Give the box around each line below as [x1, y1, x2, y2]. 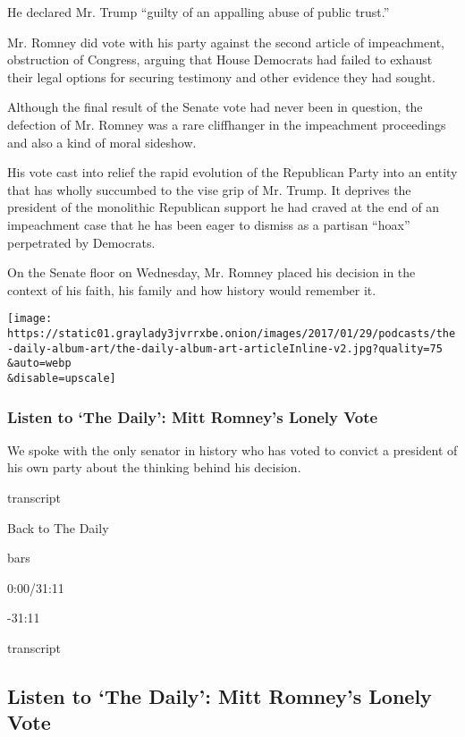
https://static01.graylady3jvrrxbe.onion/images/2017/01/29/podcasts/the [7, 326, 456, 340]
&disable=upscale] [7, 371, 116, 385]
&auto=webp [7, 357, 72, 370]
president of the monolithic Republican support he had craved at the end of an [7, 198, 440, 216]
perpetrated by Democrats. [7, 233, 156, 251]
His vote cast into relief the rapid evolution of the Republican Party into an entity [7, 163, 458, 182]
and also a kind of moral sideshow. [7, 132, 197, 151]
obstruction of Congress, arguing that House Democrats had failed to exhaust [7, 50, 433, 69]
